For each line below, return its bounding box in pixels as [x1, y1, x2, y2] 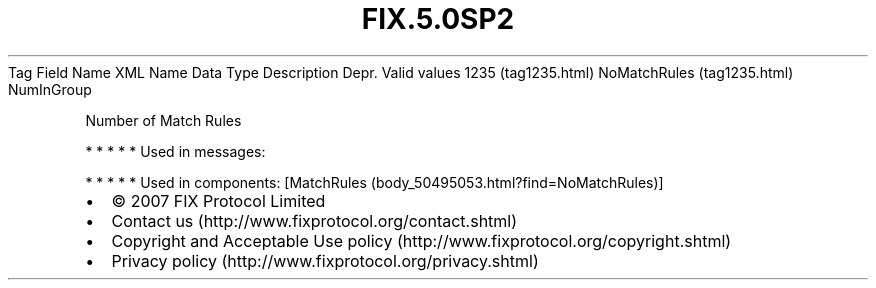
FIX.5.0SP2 [361, 2, 515, 36]
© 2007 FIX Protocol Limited [111, 190, 326, 211]
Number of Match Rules [85, 111, 242, 129]
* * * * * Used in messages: [85, 142, 266, 160]
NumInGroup [8, 80, 92, 98]
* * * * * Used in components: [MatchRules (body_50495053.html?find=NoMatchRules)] [85, 173, 664, 191]
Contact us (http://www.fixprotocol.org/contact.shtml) [111, 210, 518, 231]
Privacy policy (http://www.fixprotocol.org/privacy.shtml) [111, 250, 539, 271]
